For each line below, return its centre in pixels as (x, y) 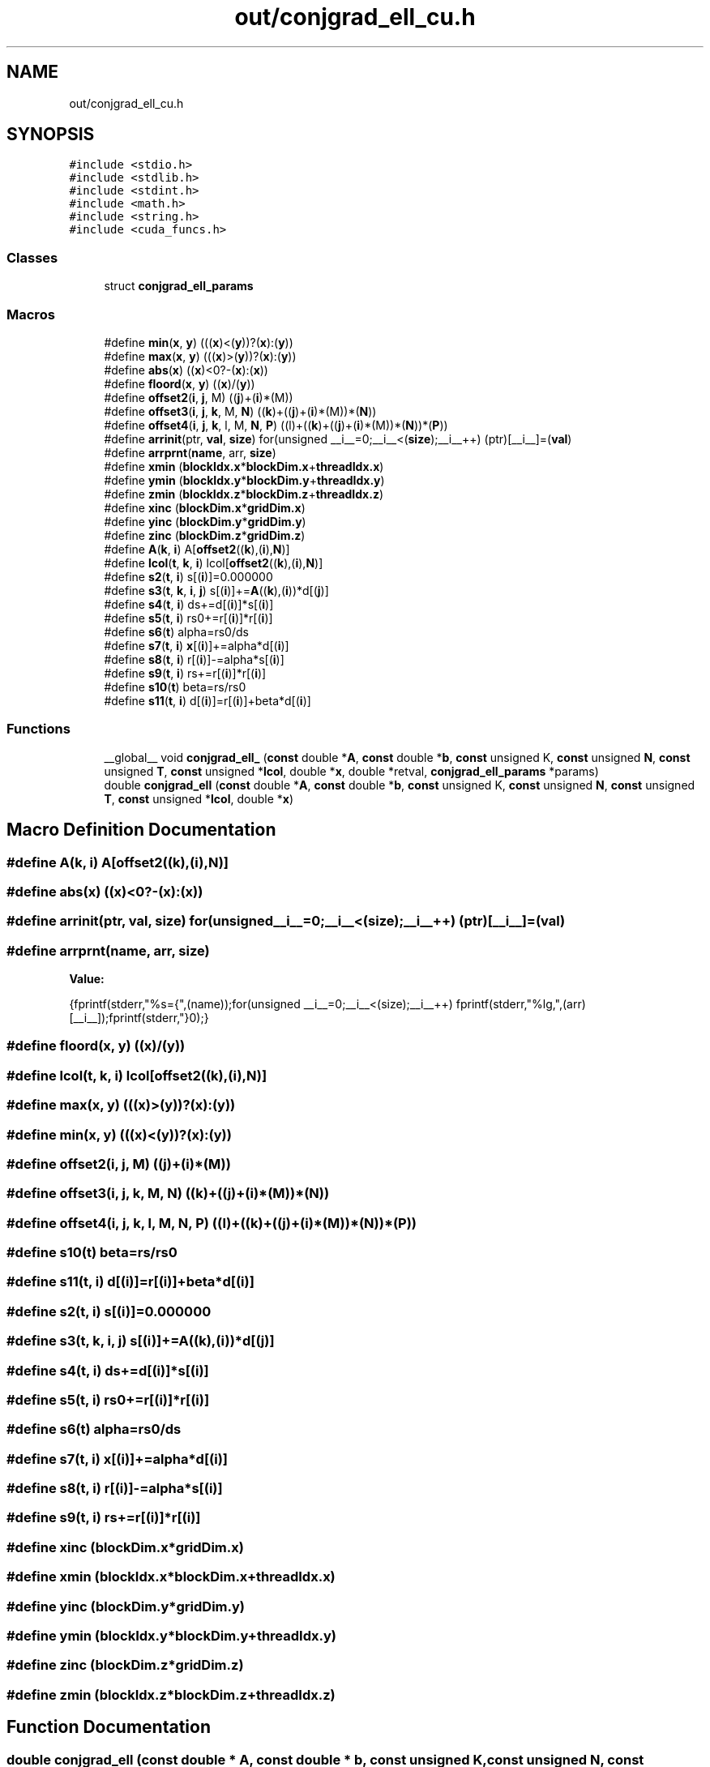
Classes (32, 257)
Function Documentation (109, 1727)
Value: (87, 979)
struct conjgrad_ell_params (179, 286)
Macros (31, 314)
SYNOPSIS (51, 135)
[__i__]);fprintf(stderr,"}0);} (139, 1018)
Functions (38, 729)
